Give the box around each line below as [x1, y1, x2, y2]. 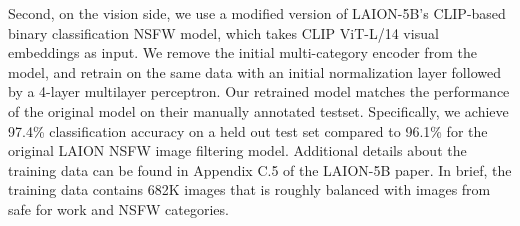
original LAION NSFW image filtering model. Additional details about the [8, 140, 467, 161]
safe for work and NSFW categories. [8, 198, 229, 219]
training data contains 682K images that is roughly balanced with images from [8, 179, 491, 200]
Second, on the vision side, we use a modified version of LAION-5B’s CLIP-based [8, 3, 506, 23]
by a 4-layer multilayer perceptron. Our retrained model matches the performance [8, 81, 510, 102]
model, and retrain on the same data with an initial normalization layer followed [8, 61, 501, 82]
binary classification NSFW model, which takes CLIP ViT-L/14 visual [8, 22, 439, 43]
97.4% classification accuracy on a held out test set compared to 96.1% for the [8, 120, 488, 141]
